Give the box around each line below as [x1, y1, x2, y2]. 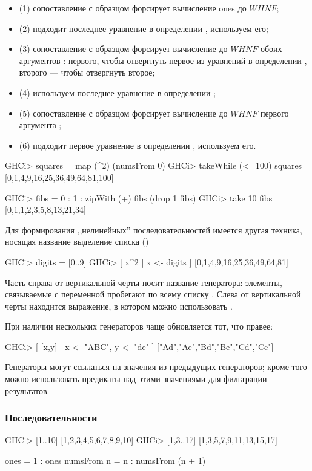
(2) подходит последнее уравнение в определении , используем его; [19, 22, 268, 34]
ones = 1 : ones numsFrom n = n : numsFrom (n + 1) [5, 454, 206, 467]
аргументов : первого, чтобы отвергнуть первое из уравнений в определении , [19, 54, 307, 67]
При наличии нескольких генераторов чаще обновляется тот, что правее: [5, 320, 273, 333]
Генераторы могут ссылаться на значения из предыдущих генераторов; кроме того [5, 360, 307, 373]
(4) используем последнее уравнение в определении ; [19, 86, 216, 99]
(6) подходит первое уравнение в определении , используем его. [19, 138, 256, 151]
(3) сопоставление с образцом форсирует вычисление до [19, 42, 228, 55]
